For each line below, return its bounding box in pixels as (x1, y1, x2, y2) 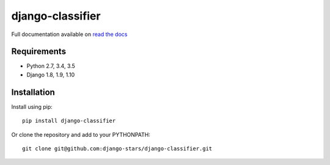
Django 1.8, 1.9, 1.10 (26, 71, 75, 78)
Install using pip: (11, 103, 53, 110)
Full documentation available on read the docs (11, 31, 128, 38)
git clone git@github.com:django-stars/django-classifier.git (22, 145, 213, 152)
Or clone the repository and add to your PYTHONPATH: (11, 131, 151, 138)
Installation (11, 87, 55, 97)
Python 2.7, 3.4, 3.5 (26, 62, 76, 70)
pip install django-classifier (22, 117, 116, 125)
